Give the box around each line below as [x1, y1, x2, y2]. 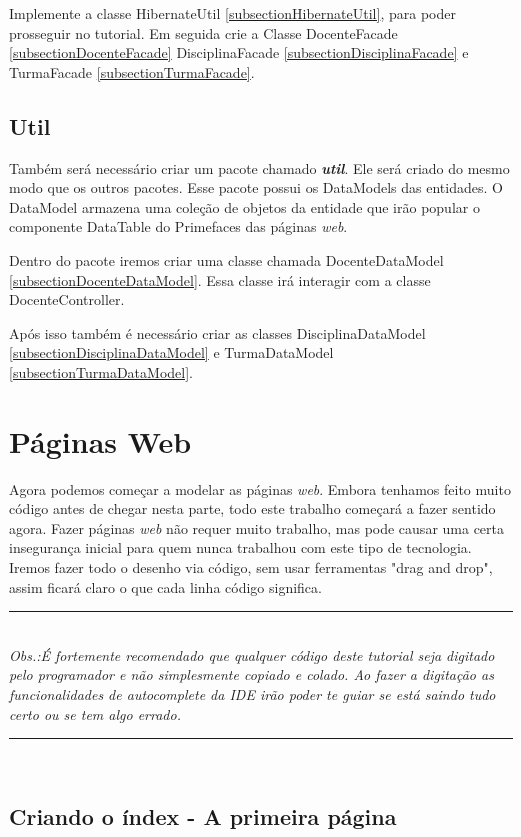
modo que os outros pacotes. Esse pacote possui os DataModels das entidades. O [9, 177, 503, 198]
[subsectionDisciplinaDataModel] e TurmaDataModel [9, 342, 334, 363]
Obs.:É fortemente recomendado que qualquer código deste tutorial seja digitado [9, 644, 495, 665]
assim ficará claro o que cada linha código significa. [9, 576, 322, 597]
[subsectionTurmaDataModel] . [9, 361, 193, 382]
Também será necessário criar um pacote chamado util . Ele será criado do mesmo [9, 157, 510, 178]
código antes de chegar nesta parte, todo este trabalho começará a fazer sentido [9, 498, 496, 519]
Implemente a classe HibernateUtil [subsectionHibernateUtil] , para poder [9, 3, 456, 23]
